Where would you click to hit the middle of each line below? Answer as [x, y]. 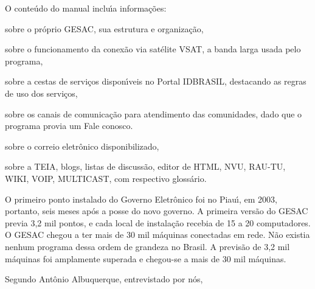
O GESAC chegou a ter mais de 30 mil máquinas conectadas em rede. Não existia [157, 235]
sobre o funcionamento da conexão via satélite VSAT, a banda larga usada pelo [153, 49]
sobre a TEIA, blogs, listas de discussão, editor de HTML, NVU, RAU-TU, [145, 166]
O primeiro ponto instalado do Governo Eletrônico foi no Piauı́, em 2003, [141, 199]
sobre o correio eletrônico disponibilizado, [82, 146]
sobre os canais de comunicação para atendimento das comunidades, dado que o [154, 113]
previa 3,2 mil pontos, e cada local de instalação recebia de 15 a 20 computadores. [158, 222]
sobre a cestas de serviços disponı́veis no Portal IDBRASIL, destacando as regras [156, 81]
